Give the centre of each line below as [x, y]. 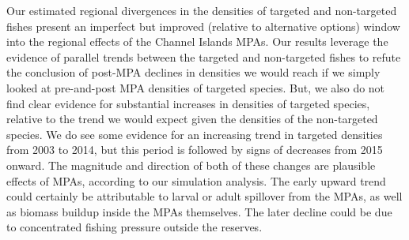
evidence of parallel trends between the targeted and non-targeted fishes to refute [204, 56]
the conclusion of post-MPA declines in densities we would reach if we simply [193, 72]
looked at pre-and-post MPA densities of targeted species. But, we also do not [196, 87]
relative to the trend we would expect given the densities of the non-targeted [192, 119]
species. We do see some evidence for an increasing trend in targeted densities [195, 134]
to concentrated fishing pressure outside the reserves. [134, 227]
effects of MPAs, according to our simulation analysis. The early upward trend [196, 180]
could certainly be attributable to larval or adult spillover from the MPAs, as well [204, 196]
